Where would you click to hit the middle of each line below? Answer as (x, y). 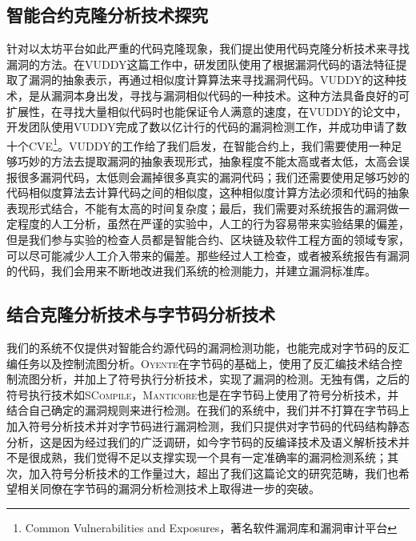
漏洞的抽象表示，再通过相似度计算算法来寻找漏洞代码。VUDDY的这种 (212, 80)
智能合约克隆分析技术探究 (107, 15)
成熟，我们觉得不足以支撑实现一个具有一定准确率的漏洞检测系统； (213, 457)
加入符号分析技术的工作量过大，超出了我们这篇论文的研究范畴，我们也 (213, 473)
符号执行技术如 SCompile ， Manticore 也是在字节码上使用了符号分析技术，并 (203, 394)
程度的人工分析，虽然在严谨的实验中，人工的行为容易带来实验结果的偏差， (213, 224)
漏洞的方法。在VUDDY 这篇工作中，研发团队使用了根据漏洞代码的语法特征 (201, 64)
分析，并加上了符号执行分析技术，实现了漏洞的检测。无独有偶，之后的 (224, 379)
